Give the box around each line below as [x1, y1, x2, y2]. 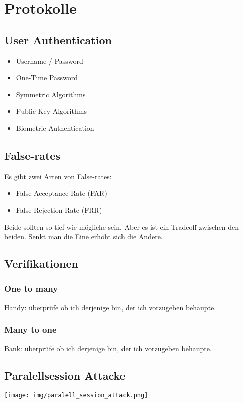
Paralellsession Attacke [4, 367, 126, 383]
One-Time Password [16, 72, 78, 83]
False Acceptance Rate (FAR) [16, 188, 107, 198]
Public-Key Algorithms [16, 106, 87, 116]
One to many [4, 282, 58, 295]
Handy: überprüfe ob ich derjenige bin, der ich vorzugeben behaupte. [4, 302, 216, 312]
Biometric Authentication [16, 122, 94, 133]
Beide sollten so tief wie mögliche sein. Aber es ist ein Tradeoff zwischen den [4, 221, 239, 232]
